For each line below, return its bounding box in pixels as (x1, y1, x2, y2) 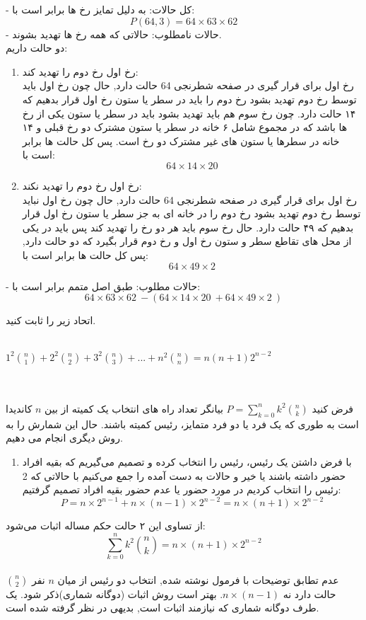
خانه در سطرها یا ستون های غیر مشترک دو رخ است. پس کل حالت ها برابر (22, 133, 340, 148)
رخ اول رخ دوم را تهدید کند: (22, 64, 138, 79)
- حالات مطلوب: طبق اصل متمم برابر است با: (6, 278, 201, 293)
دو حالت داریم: (6, 40, 68, 55)
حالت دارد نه (283, 586, 336, 601)
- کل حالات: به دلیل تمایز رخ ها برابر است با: (6, 2, 195, 16)
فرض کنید (312, 401, 354, 415)
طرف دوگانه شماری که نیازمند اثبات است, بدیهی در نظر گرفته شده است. (6, 600, 319, 615)
